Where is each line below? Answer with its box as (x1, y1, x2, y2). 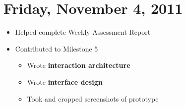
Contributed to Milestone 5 (15, 43, 98, 53)
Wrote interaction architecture (27, 60, 130, 70)
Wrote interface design (27, 76, 103, 87)
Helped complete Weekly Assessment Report (15, 27, 151, 37)
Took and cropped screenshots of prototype (27, 93, 159, 104)
